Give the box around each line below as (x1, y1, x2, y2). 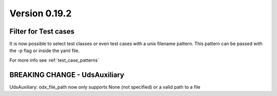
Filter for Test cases (9, 27, 74, 36)
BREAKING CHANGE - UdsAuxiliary (9, 70, 125, 79)
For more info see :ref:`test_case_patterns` (9, 57, 100, 63)
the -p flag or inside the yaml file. (9, 47, 80, 54)
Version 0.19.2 (9, 8, 72, 19)
